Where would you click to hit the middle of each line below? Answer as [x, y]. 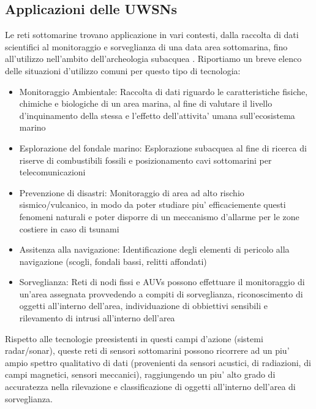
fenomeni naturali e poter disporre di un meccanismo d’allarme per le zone [159, 216]
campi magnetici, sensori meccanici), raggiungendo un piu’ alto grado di [140, 374]
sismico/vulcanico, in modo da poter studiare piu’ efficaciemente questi [152, 204]
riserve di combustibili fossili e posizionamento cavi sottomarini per [145, 160]
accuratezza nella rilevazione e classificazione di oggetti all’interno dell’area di [150, 387]
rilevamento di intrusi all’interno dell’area [97, 318]
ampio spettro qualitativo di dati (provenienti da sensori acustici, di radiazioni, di [158, 362]
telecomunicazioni [52, 172]
